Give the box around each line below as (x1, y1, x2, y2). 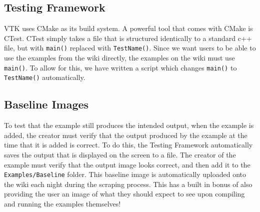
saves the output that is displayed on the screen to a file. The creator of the (4, 149, 236, 159)
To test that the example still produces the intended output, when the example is (4, 120, 254, 130)
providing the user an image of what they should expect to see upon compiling (4, 188, 245, 199)
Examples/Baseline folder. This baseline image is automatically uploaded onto (4, 169, 246, 179)
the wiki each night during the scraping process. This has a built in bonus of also (4, 178, 252, 189)
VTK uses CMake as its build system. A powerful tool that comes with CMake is (4, 23, 253, 33)
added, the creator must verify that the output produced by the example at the (4, 129, 247, 140)
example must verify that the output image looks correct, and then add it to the (4, 159, 250, 169)
